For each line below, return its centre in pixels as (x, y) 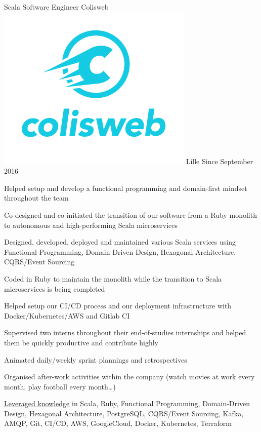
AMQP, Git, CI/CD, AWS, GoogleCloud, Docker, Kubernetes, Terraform (118, 423)
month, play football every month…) (60, 386)
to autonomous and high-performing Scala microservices (91, 225)
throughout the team (36, 198)
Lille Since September (220, 161)
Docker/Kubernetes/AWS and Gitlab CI (67, 315)
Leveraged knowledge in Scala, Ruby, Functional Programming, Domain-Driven (127, 403)
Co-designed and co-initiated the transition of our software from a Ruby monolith (130, 214)
